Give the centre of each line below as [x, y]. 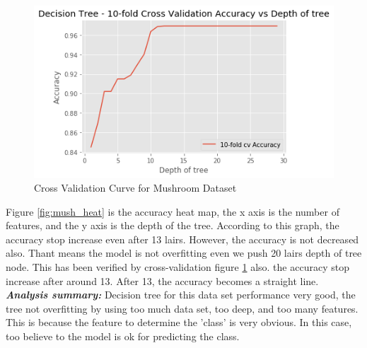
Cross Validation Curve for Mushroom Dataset [135, 188]
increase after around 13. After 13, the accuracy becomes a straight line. [162, 280]
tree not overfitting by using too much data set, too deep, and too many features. [182, 308]
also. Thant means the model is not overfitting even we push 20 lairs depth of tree [184, 253]
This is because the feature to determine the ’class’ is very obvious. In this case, [179, 322]
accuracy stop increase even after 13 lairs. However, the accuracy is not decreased [182, 239]
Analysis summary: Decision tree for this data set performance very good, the [181, 295]
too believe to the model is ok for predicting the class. [123, 336]
